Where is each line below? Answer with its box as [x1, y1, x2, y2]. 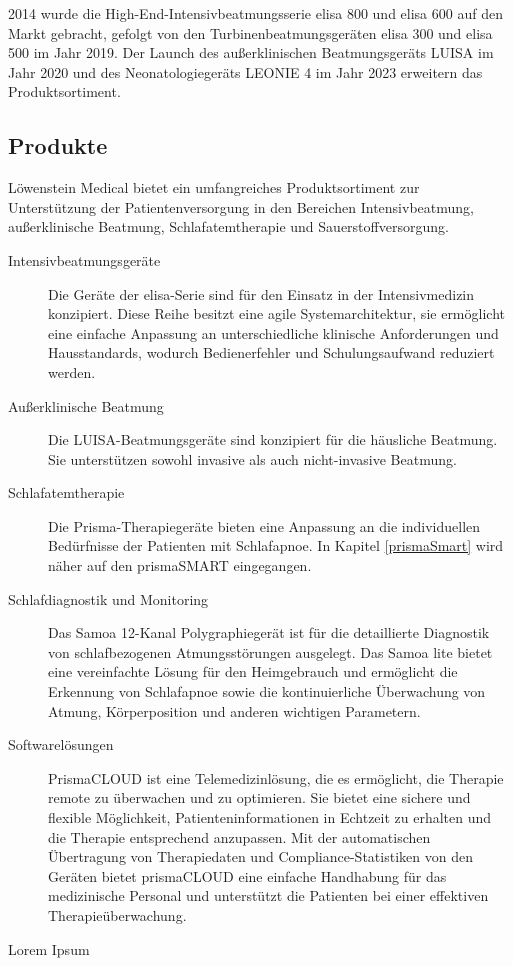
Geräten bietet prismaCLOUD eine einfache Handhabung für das [48, 865, 447, 886]
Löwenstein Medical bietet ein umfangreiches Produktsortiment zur [8, 177, 420, 198]
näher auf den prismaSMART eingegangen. [48, 555, 312, 576]
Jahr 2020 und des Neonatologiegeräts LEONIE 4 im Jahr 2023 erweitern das [8, 61, 483, 82]
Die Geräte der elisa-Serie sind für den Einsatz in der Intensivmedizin [48, 283, 475, 304]
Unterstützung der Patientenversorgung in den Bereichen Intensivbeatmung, [8, 196, 474, 217]
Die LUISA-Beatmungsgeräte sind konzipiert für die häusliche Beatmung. [48, 429, 498, 450]
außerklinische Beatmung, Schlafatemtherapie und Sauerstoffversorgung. [8, 216, 449, 237]
